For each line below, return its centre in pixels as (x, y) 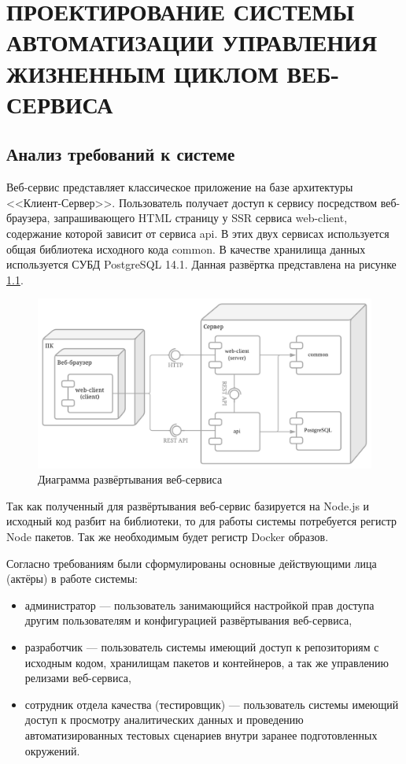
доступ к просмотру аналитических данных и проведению (164, 719)
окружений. (52, 750)
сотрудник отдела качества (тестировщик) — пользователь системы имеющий (212, 704)
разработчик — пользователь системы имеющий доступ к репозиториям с (202, 646)
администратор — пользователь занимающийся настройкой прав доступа (199, 605)
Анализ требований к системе (121, 154)
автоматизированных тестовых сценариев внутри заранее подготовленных (201, 734)
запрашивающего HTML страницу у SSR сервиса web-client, (201, 218)
